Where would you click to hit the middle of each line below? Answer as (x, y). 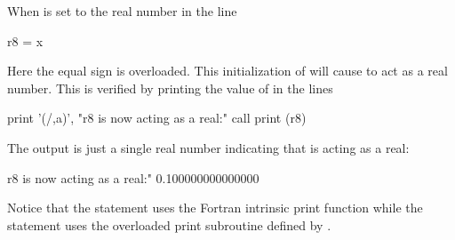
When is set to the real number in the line (122, 11)
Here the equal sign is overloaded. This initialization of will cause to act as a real (227, 71)
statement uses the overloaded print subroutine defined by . (169, 224)
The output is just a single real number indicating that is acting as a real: (208, 147)
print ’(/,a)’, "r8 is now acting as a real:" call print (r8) (157, 118)
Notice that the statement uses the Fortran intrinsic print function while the (215, 208)
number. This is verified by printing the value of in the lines (170, 88)
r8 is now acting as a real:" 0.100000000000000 (133, 177)
